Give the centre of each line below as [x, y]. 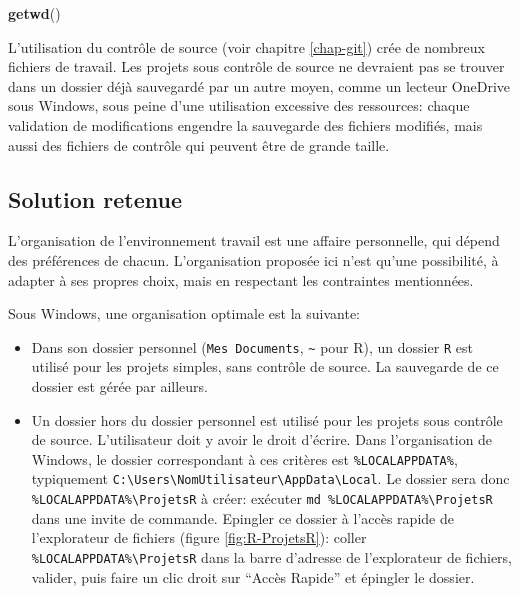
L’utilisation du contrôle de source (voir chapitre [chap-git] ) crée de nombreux [247, 46]
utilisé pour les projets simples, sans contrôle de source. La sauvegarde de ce [265, 366]
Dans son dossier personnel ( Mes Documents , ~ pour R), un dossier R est [252, 346]
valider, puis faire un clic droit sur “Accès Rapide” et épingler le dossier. [253, 576]
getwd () [34, 13]
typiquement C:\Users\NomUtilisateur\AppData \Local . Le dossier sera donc [270, 478]
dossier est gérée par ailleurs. [120, 385]
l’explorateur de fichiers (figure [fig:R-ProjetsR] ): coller [199, 537]
